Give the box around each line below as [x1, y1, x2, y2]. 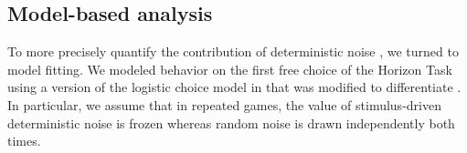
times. [7, 131, 41, 150]
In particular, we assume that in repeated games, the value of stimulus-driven [7, 95, 441, 114]
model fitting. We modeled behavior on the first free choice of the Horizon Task [7, 59, 452, 78]
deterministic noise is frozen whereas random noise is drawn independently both [7, 113, 455, 132]
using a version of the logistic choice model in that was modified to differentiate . [7, 77, 462, 97]
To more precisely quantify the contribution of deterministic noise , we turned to [7, 42, 459, 61]
